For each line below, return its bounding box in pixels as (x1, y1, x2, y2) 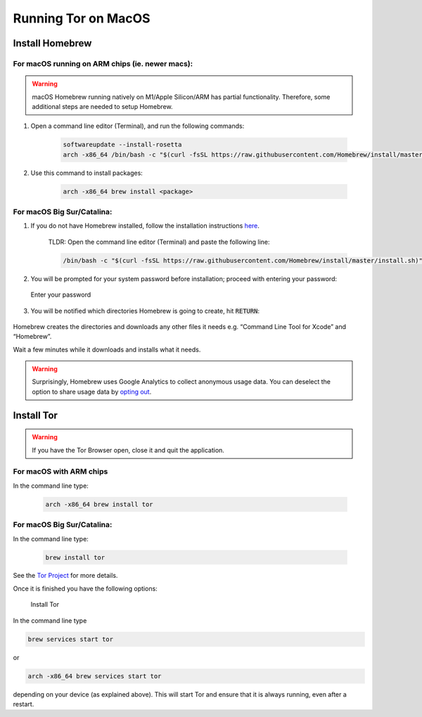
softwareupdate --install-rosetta (63, 141, 182, 149)
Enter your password (30, 290, 91, 299)
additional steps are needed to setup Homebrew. (32, 102, 173, 110)
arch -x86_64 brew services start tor (27, 672, 162, 680)
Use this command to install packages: (30, 169, 143, 177)
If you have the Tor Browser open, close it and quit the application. (32, 446, 225, 454)
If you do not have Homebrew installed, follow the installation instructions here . (30, 221, 260, 230)
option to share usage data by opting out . (32, 387, 152, 396)
